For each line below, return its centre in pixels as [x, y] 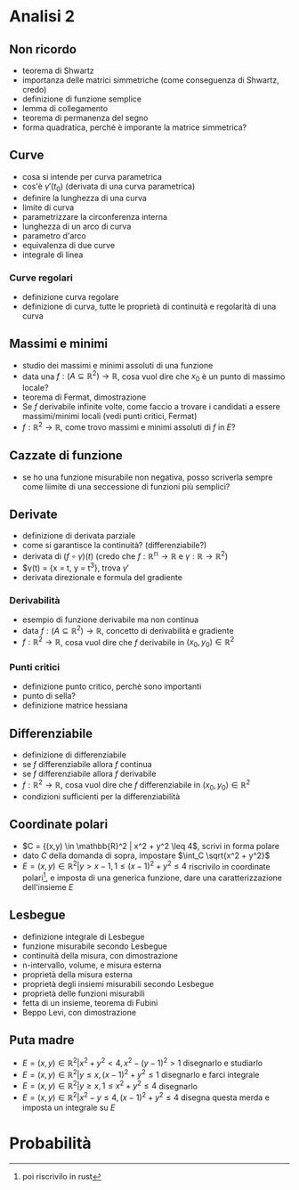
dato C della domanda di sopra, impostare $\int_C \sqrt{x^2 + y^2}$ [146, 855]
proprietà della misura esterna [77, 974]
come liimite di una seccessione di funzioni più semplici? [126, 486]
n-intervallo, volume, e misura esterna [92, 965]
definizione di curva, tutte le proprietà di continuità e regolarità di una [149, 306]
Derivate [33, 515]
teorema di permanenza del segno [85, 118]
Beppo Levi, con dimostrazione [79, 1012]
